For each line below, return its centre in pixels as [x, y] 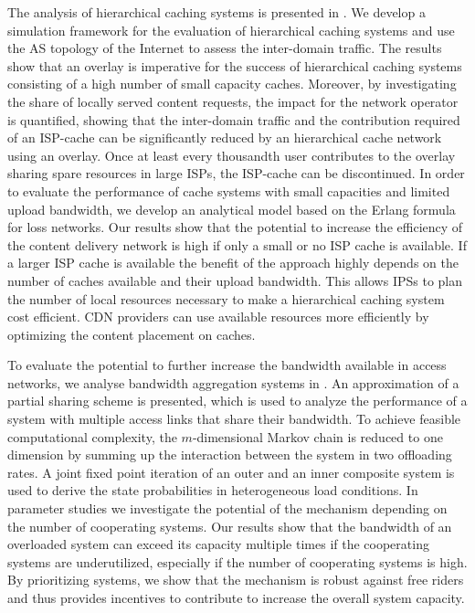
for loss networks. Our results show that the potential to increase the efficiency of [235, 227]
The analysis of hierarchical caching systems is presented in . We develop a [216, 12]
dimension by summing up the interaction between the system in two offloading [230, 454]
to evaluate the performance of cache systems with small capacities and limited [229, 190]
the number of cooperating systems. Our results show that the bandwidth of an [230, 526]
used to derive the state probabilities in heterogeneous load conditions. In [213, 490]
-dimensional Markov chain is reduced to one [317, 436]
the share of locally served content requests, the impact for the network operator [233, 101]
